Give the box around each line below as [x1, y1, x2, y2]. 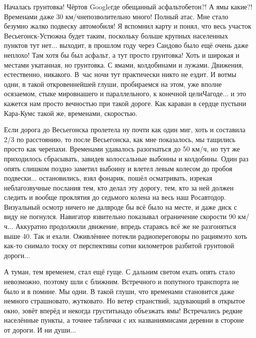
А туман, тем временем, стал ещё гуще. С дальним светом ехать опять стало [4, 266, 235, 277]
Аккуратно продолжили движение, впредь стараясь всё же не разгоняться [15, 221, 236, 231]
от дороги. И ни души [4, 325, 71, 335]
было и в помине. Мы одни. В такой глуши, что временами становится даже [4, 286, 235, 296]
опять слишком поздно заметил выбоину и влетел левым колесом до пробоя [4, 163, 232, 173]
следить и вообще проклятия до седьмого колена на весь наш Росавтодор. [4, 192, 226, 202]
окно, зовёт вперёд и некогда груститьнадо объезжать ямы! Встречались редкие [4, 305, 243, 315]
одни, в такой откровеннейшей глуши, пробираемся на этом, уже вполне [4, 78, 222, 89]
